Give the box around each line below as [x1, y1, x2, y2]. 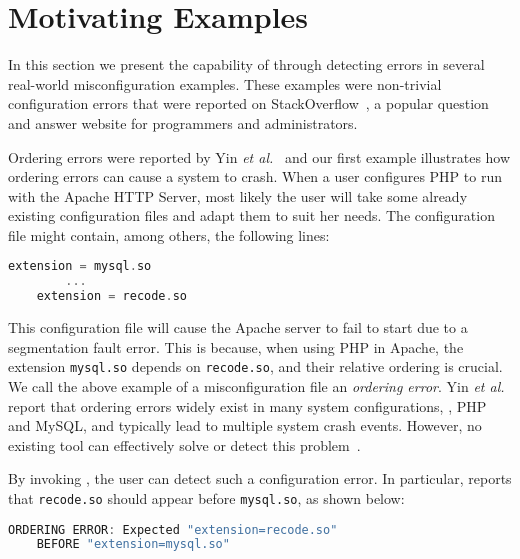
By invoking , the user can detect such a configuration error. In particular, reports [8, 468, 512, 489]
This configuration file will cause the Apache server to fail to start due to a [8, 317, 468, 338]
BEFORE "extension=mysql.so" [36, 537, 230, 552]
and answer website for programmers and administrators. [8, 112, 358, 133]
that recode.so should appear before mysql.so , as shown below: [8, 487, 405, 508]
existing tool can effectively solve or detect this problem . [8, 434, 361, 455]
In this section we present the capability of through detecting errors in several [8, 54, 485, 75]
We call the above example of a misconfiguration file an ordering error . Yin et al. [8, 375, 505, 396]
